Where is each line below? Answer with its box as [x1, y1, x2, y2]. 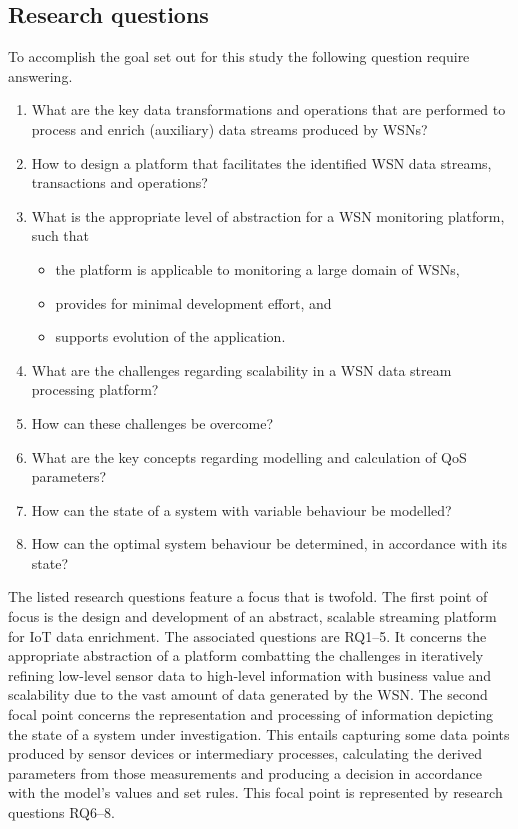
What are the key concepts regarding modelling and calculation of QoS [31, 446, 467, 467]
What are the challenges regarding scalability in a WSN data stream [31, 359, 452, 380]
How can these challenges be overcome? [31, 412, 274, 433]
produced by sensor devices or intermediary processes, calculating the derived [8, 743, 482, 764]
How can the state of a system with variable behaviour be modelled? [31, 499, 452, 520]
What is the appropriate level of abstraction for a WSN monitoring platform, [31, 205, 505, 226]
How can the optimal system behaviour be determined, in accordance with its [31, 533, 507, 554]
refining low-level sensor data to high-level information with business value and [8, 664, 492, 685]
